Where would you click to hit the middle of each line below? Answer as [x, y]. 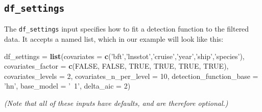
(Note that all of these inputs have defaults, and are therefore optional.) [116, 103]
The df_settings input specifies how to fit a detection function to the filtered [127, 29]
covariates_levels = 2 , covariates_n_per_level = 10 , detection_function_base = [131, 76]
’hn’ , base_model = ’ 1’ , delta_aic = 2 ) [67, 86]
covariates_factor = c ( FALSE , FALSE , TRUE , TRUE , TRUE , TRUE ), [116, 66]
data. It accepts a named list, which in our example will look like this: [114, 39]
